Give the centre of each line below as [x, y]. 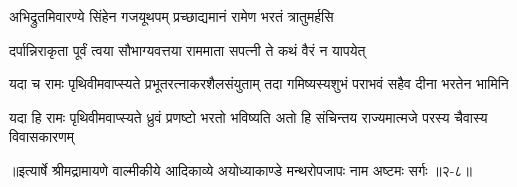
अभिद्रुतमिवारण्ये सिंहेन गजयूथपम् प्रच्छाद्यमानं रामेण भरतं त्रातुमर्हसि [171, 16]
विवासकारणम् [41, 136]
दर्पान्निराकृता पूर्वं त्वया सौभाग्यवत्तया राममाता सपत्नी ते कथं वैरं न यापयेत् [187, 49]
